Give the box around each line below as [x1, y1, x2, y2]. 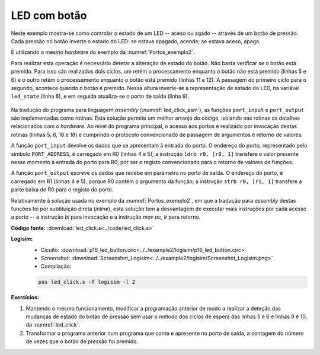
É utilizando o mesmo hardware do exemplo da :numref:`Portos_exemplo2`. [11, 49, 195, 56]
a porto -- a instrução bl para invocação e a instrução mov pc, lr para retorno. [11, 213, 201, 220]
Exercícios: [11, 294, 40, 301]
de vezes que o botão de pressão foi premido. [25, 338, 139, 345]
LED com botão [11, 9, 87, 22]
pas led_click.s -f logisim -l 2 [38, 279, 136, 286]
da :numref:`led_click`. [25, 321, 80, 328]
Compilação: [40, 263, 72, 270]
